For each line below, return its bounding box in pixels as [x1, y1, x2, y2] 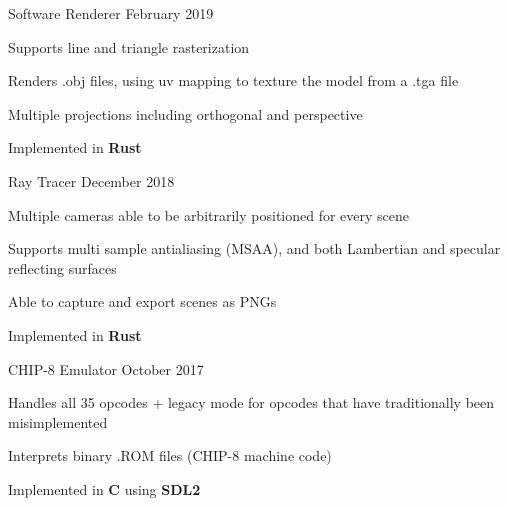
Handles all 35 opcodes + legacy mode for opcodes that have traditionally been [8, 392, 495, 413]
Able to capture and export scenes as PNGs [8, 291, 277, 312]
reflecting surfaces [8, 257, 117, 278]
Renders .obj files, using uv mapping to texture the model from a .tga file [8, 70, 459, 91]
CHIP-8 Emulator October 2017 [8, 358, 204, 379]
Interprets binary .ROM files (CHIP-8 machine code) [8, 445, 332, 466]
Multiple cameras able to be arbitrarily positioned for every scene [8, 204, 410, 225]
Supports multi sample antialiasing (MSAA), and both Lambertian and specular [8, 238, 501, 259]
